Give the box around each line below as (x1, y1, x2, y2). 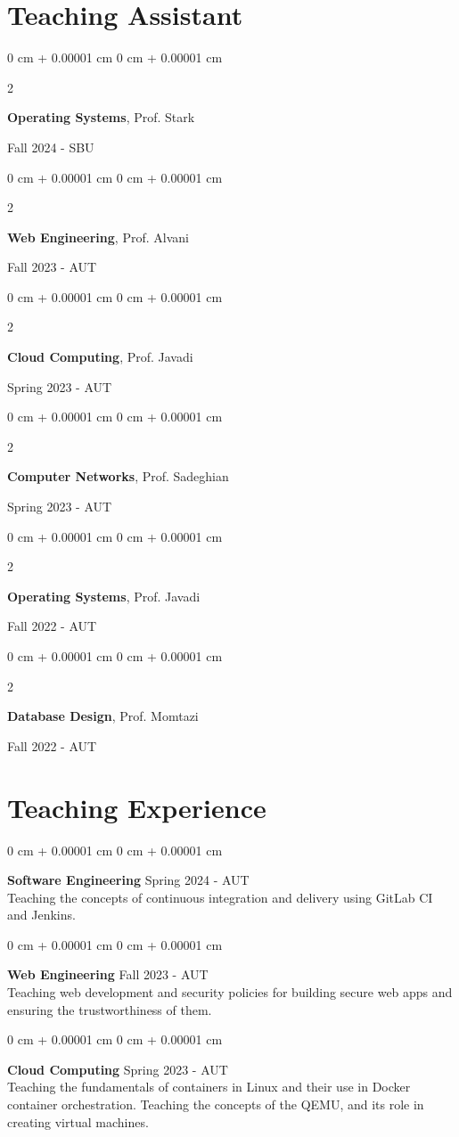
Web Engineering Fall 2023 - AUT (7, 965, 209, 984)
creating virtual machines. (7, 1112, 149, 1131)
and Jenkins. (7, 905, 76, 924)
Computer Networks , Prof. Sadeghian (7, 467, 229, 486)
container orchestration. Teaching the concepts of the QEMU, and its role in (7, 1095, 424, 1114)
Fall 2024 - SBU (7, 137, 94, 156)
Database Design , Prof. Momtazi (7, 707, 199, 725)
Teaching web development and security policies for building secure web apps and (7, 983, 453, 1002)
